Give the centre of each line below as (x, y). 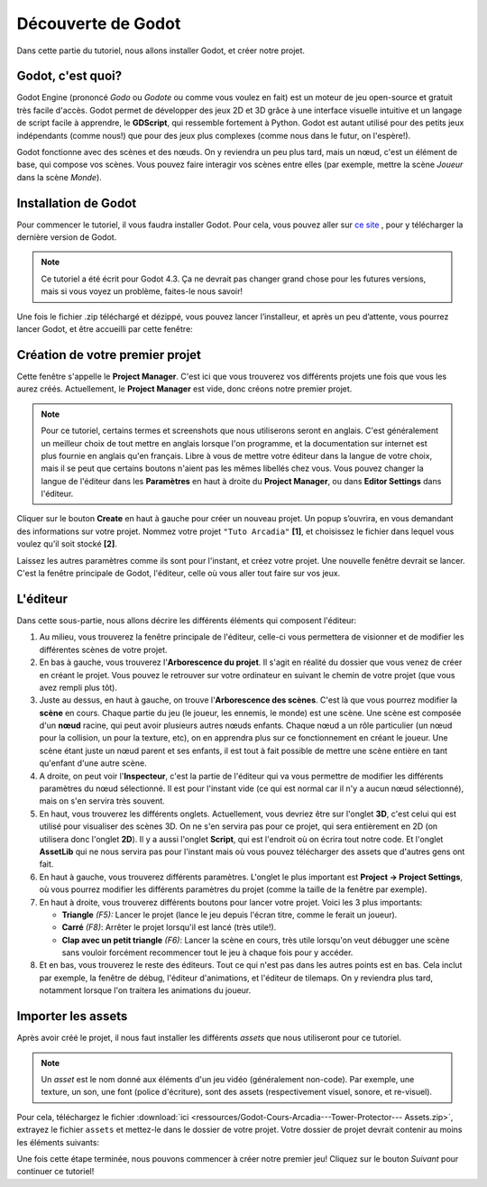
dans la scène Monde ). (60, 177)
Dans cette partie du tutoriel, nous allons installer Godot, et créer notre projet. (161, 51)
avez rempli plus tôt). (78, 687)
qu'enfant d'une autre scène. (93, 763)
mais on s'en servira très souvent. (102, 801)
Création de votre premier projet (109, 355)
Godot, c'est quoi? (69, 76)
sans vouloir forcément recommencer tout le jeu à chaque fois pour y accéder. (207, 952)
